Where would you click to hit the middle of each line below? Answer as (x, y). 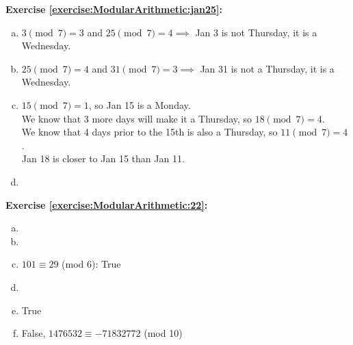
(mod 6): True (91, 264)
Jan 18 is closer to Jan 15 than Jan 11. (103, 158)
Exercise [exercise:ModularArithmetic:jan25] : (114, 9)
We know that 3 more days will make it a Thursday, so (137, 118)
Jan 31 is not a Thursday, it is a (267, 68)
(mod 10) (163, 333)
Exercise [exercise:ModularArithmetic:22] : (107, 204)
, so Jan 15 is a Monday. (140, 104)
